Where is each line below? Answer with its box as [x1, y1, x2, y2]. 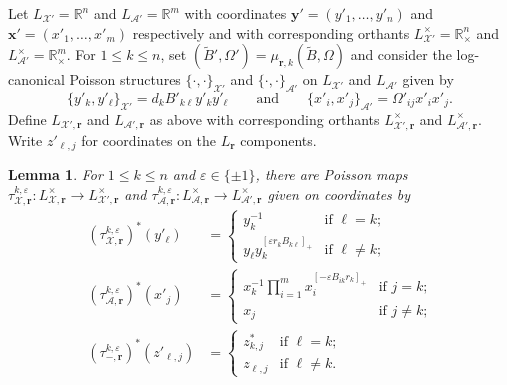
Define [8, 108, 47, 129]
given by [402, 69, 454, 90]
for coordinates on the [81, 129, 217, 150]
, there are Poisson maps [255, 163, 408, 184]
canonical [8, 69, 65, 90]
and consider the [350, 44, 452, 65]
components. [240, 129, 317, 150]
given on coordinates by [267, 183, 411, 204]
